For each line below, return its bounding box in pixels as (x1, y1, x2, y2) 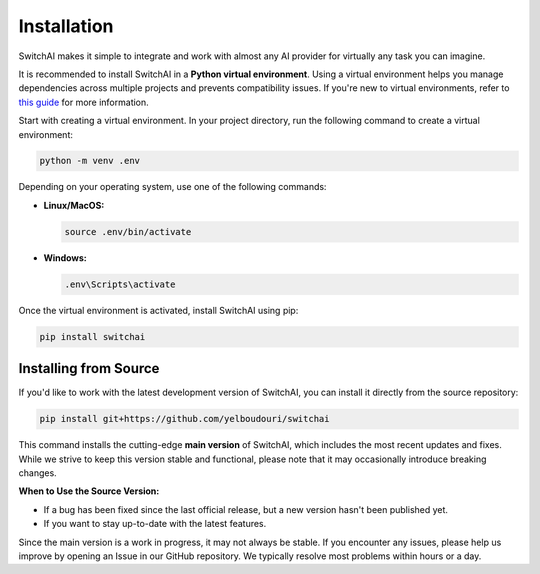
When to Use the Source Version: (18, 485, 160, 497)
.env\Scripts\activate (64, 278, 176, 290)
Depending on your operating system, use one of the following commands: (18, 181, 327, 193)
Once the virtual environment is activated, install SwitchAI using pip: (18, 304, 299, 316)
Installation (18, 15, 114, 37)
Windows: (43, 251, 87, 264)
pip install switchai (39, 331, 146, 342)
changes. (18, 467, 57, 479)
